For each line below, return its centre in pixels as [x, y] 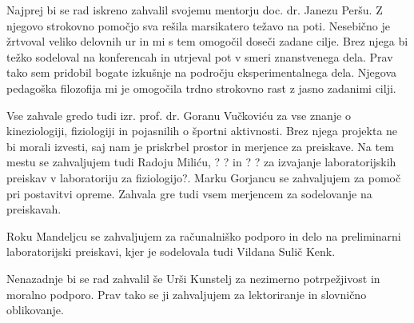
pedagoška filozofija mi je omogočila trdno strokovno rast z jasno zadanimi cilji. [201, 88]
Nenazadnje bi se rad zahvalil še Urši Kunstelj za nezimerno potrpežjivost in [193, 278]
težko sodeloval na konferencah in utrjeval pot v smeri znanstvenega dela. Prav [200, 56]
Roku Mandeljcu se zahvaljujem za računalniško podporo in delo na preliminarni [204, 235]
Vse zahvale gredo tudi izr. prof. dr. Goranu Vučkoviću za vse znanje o [179, 115]
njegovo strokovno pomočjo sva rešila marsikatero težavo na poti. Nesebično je [199, 25]
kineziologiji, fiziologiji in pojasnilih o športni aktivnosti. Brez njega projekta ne [202, 131]
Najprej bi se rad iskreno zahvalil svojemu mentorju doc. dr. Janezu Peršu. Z [195, 10]
